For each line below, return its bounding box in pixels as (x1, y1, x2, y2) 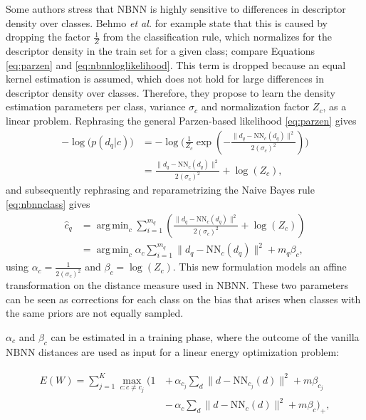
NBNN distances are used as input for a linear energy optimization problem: (6, 344, 340, 359)
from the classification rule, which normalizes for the (103, 29, 332, 44)
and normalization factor (201, 99, 310, 114)
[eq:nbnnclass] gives (6, 196, 90, 211)
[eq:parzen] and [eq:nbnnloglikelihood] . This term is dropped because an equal (6, 57, 346, 72)
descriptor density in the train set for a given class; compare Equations (6, 43, 315, 58)
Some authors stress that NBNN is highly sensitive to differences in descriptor (6, 1, 346, 16)
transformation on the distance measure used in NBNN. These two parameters (6, 278, 349, 293)
